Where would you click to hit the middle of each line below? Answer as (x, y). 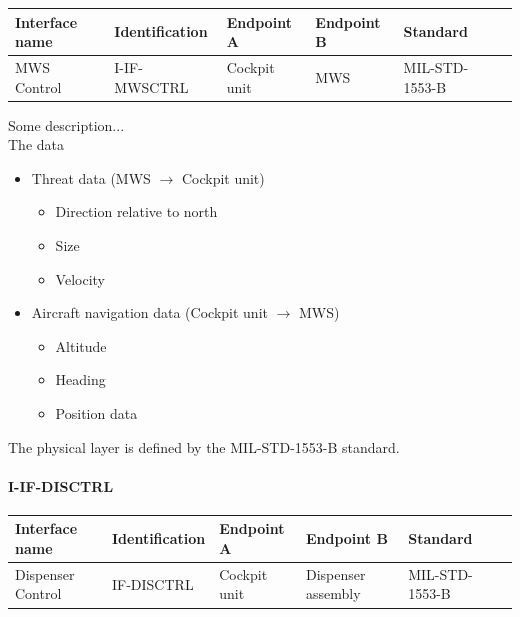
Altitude (81, 345)
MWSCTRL (151, 86)
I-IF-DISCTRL (61, 485)
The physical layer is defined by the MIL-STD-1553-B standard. (204, 446)
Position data (96, 412)
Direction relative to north (136, 211)
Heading (80, 379)
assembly (333, 593)
